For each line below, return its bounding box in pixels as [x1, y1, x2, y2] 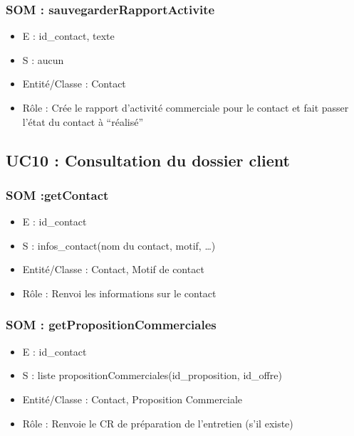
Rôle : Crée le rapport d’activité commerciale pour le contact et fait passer [22, 100, 349, 115]
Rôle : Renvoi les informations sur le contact [22, 285, 217, 300]
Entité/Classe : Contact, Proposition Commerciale [22, 391, 243, 406]
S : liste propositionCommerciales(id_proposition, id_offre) [22, 368, 282, 383]
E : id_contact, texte [22, 28, 115, 43]
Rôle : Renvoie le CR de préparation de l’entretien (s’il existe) [22, 415, 293, 430]
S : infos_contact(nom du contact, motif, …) [22, 238, 216, 252]
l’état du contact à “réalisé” [22, 114, 144, 129]
